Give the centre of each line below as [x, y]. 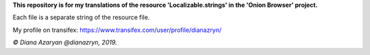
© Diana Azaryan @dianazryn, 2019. [65, 42]
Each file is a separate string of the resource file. [81, 18]
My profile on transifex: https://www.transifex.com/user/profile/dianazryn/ [117, 30]
